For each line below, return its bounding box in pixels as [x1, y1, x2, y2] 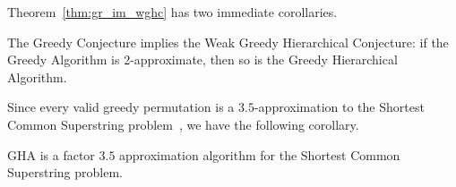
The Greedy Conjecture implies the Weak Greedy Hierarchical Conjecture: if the [7, 32, 449, 51]
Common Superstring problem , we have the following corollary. [7, 115, 359, 133]
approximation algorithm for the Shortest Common [119, 145, 400, 164]
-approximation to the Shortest [254, 98, 425, 116]
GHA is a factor [7, 145, 95, 164]
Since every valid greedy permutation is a [7, 98, 235, 116]
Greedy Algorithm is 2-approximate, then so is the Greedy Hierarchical [7, 50, 398, 69]
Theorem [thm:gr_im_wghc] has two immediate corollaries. [7, 3, 338, 21]
